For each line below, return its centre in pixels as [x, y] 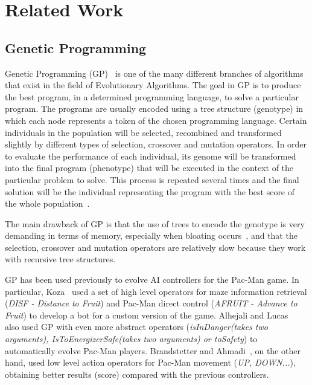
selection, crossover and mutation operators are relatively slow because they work [155, 247]
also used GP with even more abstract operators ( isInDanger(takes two [136, 327]
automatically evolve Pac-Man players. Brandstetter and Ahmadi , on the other [153, 350]
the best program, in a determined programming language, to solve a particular [152, 96]
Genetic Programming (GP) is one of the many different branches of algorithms [154, 73]
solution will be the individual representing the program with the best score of [150, 191]
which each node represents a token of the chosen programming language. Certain [156, 120]
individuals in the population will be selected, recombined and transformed [143, 132]
